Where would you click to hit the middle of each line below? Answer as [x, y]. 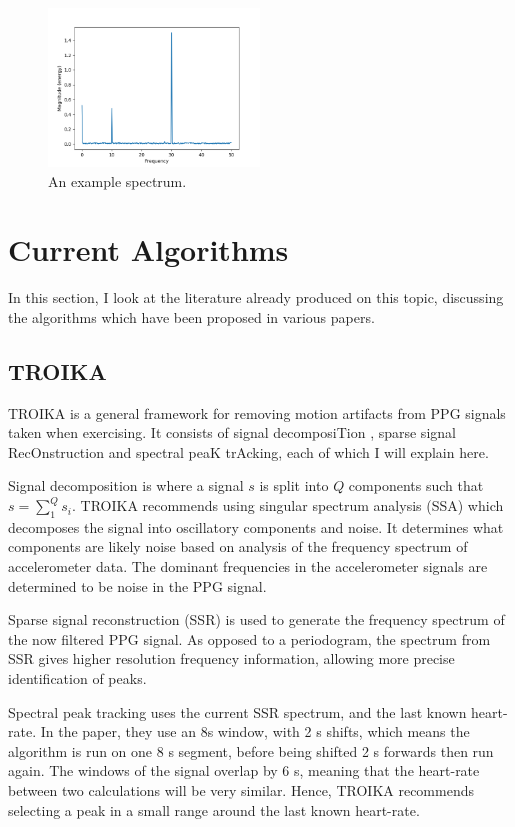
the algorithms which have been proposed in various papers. [191, 316]
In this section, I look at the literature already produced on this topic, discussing [256, 297]
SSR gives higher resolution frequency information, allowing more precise [231, 658]
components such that [416, 485]
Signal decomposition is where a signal [126, 485]
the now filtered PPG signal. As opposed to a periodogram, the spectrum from [249, 638]
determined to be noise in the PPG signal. [137, 585]
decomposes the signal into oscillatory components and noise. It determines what [256, 526]
